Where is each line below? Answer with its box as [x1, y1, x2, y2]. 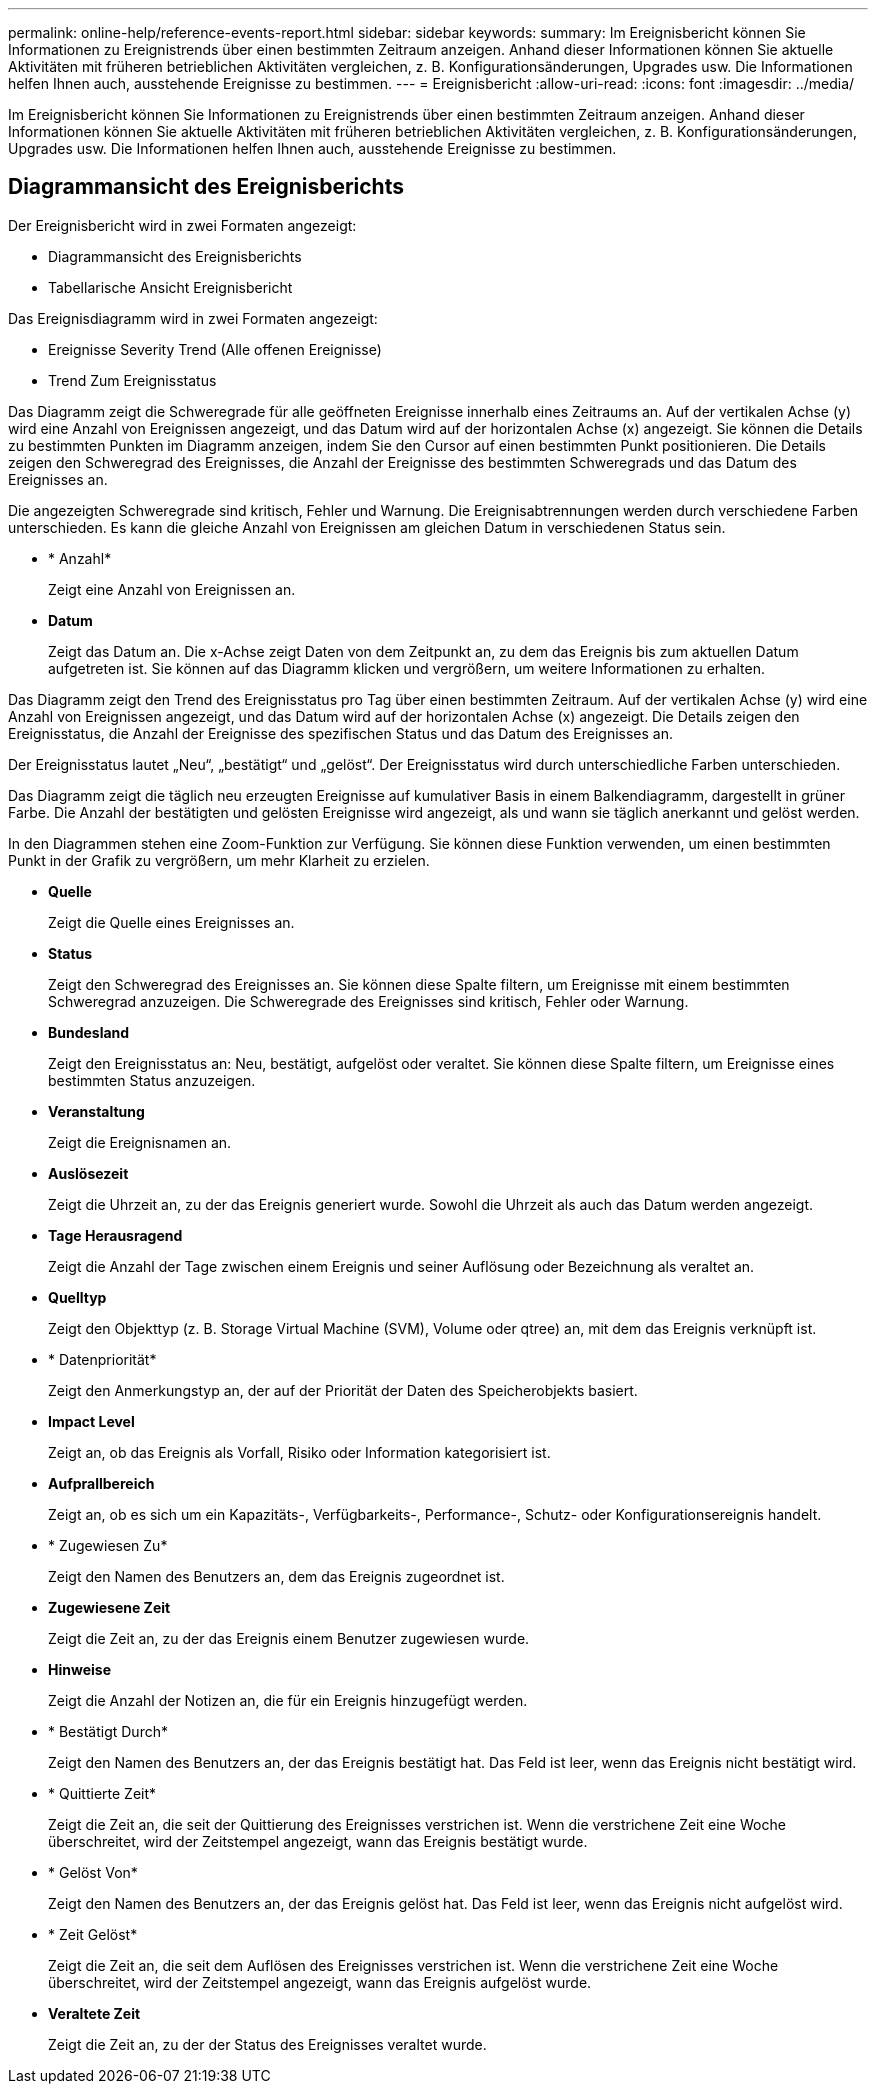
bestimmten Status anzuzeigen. [48, 1071, 256, 1089]
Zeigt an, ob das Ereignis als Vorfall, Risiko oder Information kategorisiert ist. [48, 1443, 551, 1461]
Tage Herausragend [48, 1226, 183, 1244]
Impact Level [48, 1412, 135, 1430]
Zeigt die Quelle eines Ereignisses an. [48, 913, 295, 931]
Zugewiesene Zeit [48, 1598, 171, 1616]
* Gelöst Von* [48, 1863, 138, 1881]
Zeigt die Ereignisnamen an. [48, 1133, 232, 1151]
